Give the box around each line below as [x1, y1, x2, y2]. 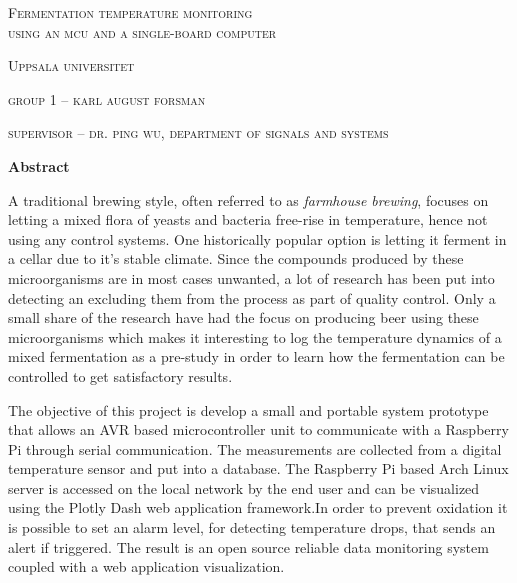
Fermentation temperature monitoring [8, 2, 253, 22]
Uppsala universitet [8, 55, 135, 76]
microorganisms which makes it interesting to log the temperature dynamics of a [8, 326, 502, 347]
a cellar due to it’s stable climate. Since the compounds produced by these [8, 248, 464, 269]
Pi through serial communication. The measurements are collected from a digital [8, 438, 502, 459]
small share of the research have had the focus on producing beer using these [8, 307, 479, 328]
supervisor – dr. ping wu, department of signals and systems [8, 122, 389, 143]
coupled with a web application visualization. [8, 556, 285, 577]
